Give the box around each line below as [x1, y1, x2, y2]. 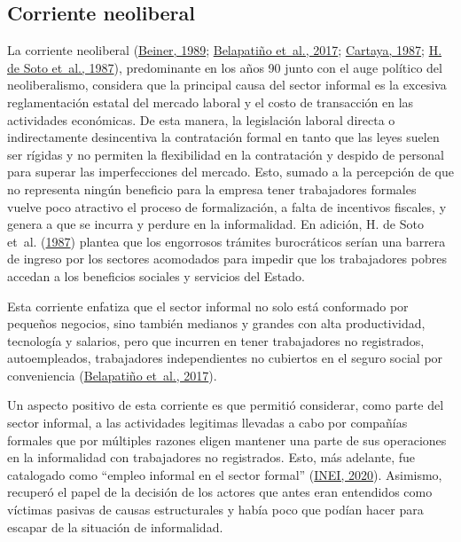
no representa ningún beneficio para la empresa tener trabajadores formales [7, 179, 417, 198]
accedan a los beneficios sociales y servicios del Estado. [7, 266, 305, 285]
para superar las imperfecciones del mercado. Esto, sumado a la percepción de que [7, 162, 455, 181]
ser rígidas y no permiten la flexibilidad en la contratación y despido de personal [7, 145, 444, 163]
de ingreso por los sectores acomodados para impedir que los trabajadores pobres [7, 249, 447, 268]
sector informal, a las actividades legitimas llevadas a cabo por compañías [7, 413, 408, 432]
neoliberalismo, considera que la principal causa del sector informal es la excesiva [7, 75, 447, 94]
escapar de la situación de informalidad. [7, 517, 223, 536]
